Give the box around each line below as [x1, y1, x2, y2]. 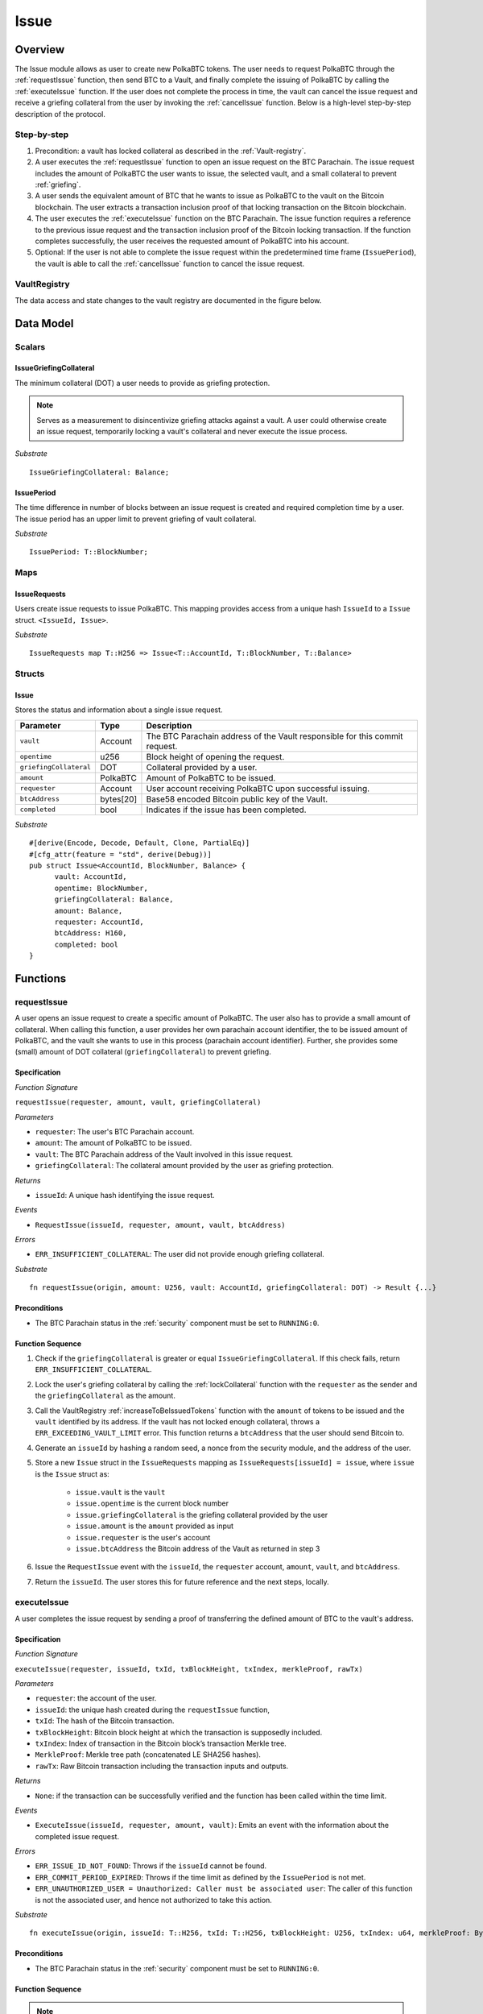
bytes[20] [100, 794, 138, 805]
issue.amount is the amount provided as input [75, 1521, 233, 1531]
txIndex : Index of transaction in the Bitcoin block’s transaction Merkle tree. [35, 1738, 287, 1748]
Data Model [14, 317, 74, 330]
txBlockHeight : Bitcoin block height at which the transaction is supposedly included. [35, 1727, 323, 1737]
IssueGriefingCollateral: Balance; [29, 467, 170, 477]
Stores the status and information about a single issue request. [14, 705, 223, 715]
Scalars [14, 341, 46, 352]
